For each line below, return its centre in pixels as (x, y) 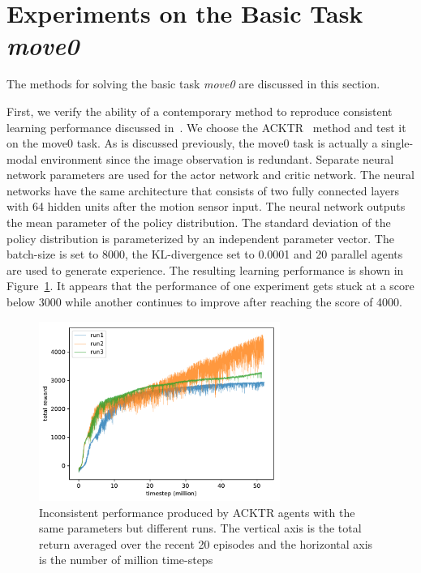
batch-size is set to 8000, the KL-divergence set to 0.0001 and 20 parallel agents (205, 254)
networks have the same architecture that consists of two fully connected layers (203, 190)
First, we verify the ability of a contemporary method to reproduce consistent (200, 111)
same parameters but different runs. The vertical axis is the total (200, 528)
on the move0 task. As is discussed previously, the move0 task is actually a (192, 143)
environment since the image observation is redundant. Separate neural (217, 158)
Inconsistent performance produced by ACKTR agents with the (197, 512)
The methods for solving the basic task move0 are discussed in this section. (193, 84)
